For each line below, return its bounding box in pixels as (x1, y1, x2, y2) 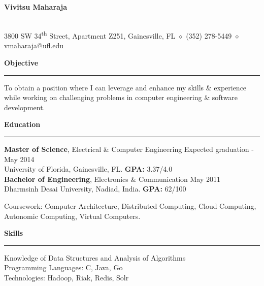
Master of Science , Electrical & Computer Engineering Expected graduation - (4, 144, 254, 154)
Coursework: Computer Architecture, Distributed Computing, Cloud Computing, (4, 200, 256, 211)
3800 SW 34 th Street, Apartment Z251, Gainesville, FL (4, 29, 176, 41)
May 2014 (4, 153, 35, 164)
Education (4, 119, 41, 130)
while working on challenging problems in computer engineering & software (4, 92, 238, 103)
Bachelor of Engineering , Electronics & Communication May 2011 (4, 173, 220, 184)
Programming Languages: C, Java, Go (4, 262, 123, 273)
